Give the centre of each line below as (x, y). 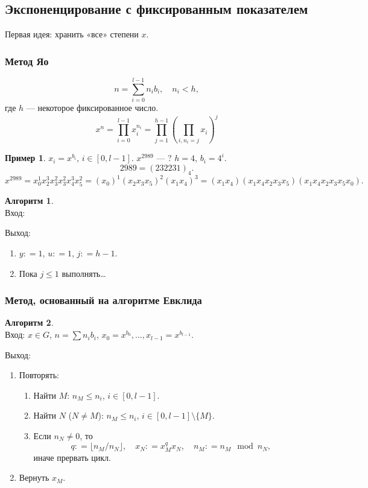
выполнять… (84, 273)
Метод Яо (27, 61)
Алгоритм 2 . (29, 322)
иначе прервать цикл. (72, 457)
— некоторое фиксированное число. (92, 108)
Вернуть (34, 477)
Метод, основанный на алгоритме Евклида (103, 300)
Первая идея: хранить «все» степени (72, 34)
